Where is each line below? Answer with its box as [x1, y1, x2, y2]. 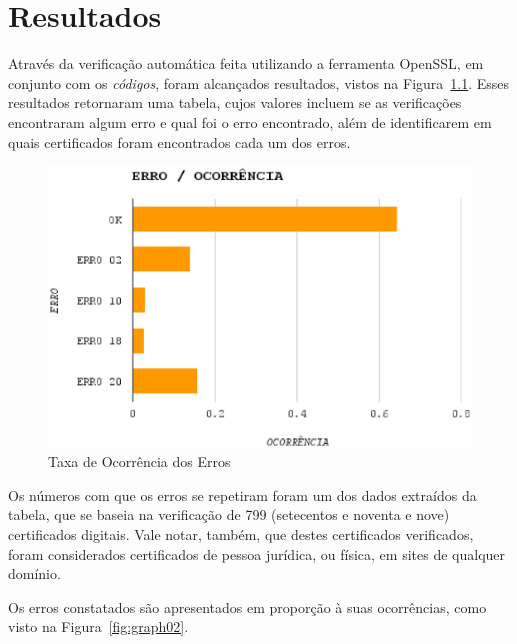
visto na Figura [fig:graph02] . [8, 616, 189, 637]
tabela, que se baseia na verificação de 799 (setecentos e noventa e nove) [8, 504, 450, 525]
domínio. [8, 563, 61, 584]
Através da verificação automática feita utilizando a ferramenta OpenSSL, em [8, 53, 484, 74]
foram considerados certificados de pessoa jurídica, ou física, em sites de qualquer [8, 543, 506, 564]
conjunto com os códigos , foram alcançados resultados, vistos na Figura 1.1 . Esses [8, 72, 510, 93]
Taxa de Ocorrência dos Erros [48, 451, 231, 472]
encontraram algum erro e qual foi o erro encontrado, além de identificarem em [8, 111, 492, 132]
